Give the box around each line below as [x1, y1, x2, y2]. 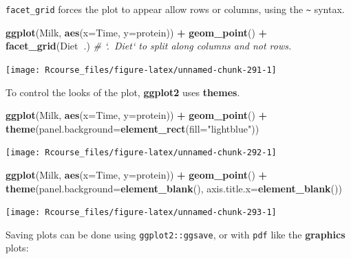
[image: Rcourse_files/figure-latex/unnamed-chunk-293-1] [6, 207, 277, 218]
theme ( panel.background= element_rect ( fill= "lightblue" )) [6, 121, 259, 135]
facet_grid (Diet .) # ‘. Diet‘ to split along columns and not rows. [6, 38, 292, 53]
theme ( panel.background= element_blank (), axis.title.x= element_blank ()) [6, 181, 342, 195]
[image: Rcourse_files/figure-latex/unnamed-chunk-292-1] [6, 148, 277, 158]
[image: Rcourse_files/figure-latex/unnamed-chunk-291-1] [6, 65, 277, 75]
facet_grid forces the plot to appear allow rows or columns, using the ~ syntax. [6, 2, 345, 16]
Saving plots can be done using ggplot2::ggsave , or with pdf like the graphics [6, 227, 345, 241]
